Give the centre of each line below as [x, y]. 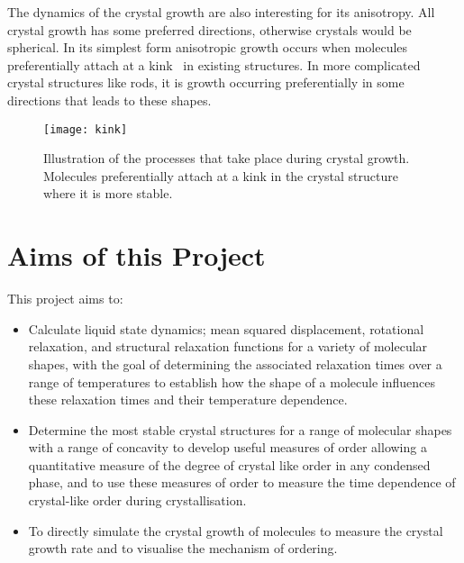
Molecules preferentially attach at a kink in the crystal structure [221, 175]
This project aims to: [65, 299]
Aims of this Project [136, 255]
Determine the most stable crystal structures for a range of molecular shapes [240, 429]
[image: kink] [86, 129]
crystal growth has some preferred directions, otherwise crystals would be [209, 29]
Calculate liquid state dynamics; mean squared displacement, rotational [226, 328]
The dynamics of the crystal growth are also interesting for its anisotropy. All [221, 12]
